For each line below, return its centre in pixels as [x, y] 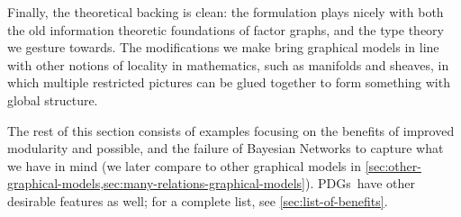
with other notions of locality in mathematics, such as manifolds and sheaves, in [228, 64]
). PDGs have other [360, 183]
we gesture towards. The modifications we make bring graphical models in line [223, 47]
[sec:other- [393, 165]
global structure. [53, 99]
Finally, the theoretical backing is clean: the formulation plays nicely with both [226, 12]
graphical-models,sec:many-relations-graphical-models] [156, 183]
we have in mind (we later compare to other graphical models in [184, 165]
